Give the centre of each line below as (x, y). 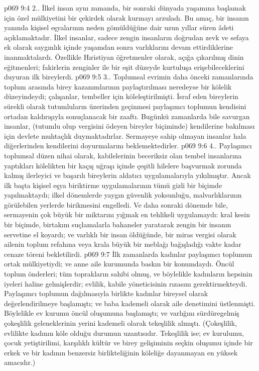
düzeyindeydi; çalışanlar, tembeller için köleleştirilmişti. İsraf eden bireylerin (121, 96)
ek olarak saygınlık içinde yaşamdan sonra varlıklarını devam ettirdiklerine (118, 47)
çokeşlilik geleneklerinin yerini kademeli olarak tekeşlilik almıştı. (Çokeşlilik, (120, 323)
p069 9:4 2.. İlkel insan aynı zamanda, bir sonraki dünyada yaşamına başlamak (125, 8)
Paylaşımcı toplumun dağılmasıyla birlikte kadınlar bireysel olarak (106, 293)
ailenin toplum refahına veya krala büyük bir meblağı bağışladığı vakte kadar (123, 244)
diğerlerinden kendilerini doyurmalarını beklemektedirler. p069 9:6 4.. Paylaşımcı (128, 146)
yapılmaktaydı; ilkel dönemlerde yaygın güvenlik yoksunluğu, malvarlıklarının (123, 195)
